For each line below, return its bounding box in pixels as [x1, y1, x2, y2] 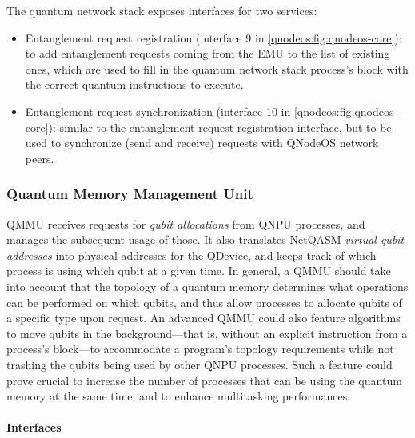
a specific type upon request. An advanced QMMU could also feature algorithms [6, 309, 401, 326]
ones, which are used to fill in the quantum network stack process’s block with [25, 60, 409, 77]
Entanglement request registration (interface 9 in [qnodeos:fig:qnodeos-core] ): [25, 29, 402, 46]
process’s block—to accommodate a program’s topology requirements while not [6, 340, 394, 357]
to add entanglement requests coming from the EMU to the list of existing [25, 45, 390, 62]
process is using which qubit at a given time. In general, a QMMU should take [6, 262, 391, 279]
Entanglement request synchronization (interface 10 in [25, 102, 291, 119]
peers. [25, 149, 54, 166]
